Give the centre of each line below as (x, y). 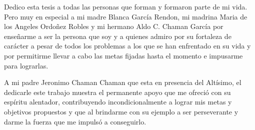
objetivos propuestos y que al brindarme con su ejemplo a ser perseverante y (121, 111)
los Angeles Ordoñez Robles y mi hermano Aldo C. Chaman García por (114, 26)
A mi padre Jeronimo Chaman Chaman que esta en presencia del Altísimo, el (123, 82)
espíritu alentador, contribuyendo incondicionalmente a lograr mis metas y (118, 102)
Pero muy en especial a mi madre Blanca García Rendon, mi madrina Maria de (126, 16)
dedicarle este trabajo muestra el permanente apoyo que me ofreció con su (117, 92)
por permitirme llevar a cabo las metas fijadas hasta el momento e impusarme (123, 55)
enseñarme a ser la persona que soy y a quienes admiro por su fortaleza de (118, 36)
